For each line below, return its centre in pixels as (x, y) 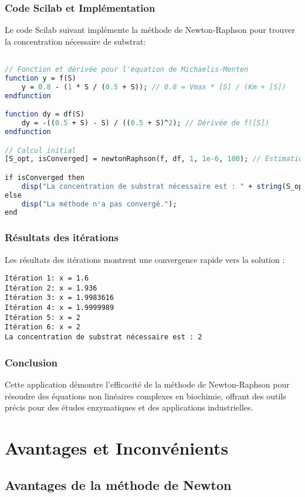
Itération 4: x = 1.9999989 (60, 308)
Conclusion (31, 362)
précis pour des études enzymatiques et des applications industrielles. (129, 407)
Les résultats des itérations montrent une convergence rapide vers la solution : (145, 259)
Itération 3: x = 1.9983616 (60, 298)
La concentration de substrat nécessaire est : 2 (104, 337)
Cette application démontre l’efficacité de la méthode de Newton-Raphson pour (147, 384)
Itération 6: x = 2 (43, 327)
